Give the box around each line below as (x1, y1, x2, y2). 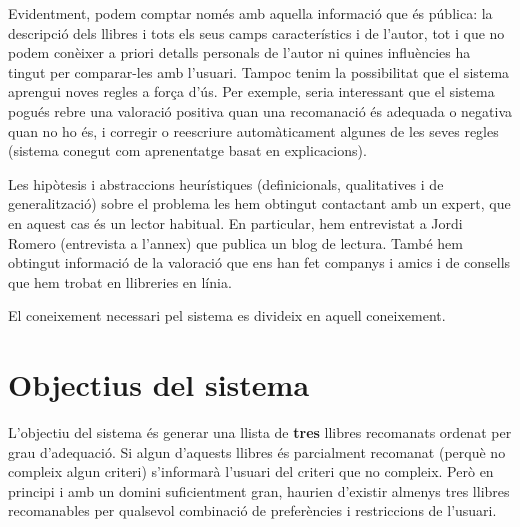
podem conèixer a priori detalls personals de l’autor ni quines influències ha (8, 42, 471, 63)
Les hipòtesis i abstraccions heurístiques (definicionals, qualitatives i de (8, 173, 444, 194)
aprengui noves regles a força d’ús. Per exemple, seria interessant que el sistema (8, 81, 495, 102)
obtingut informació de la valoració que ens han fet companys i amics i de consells (8, 252, 511, 273)
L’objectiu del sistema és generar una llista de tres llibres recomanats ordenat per (8, 422, 512, 443)
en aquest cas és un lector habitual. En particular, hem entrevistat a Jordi (8, 212, 463, 233)
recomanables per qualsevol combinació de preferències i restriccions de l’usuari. (8, 500, 497, 521)
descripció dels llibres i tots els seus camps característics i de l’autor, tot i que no (8, 22, 505, 43)
